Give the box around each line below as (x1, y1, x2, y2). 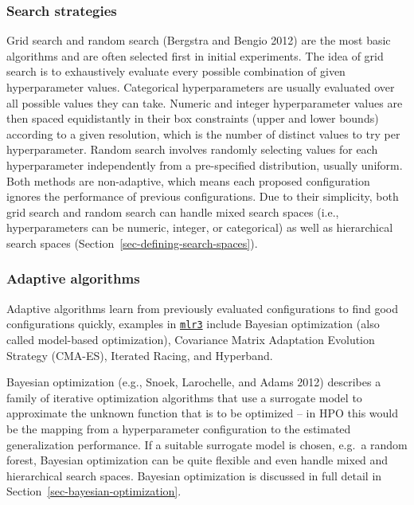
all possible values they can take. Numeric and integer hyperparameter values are (6, 94, 403, 111)
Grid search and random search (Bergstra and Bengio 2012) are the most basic (6, 32, 391, 49)
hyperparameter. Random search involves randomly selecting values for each (6, 141, 378, 158)
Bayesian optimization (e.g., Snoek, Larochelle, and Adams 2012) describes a (6, 374, 381, 390)
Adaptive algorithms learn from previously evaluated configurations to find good (6, 299, 399, 316)
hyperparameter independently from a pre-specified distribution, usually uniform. (6, 156, 403, 173)
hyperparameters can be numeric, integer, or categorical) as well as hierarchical (6, 219, 393, 236)
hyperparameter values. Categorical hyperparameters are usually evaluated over (6, 79, 395, 95)
